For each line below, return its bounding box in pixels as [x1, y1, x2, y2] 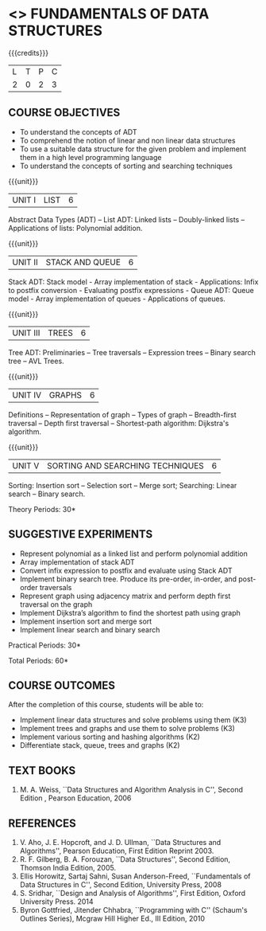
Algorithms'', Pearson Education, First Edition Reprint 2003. [19, 846, 214, 855]
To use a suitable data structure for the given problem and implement [19, 144, 246, 154]
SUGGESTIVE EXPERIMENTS [8, 527, 153, 542]
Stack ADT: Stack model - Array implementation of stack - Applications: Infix [8, 276, 259, 287]
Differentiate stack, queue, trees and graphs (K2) [19, 741, 180, 750]
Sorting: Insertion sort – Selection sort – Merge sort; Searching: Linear [8, 480, 237, 490]
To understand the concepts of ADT [19, 127, 137, 136]
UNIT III [12, 327, 40, 338]
